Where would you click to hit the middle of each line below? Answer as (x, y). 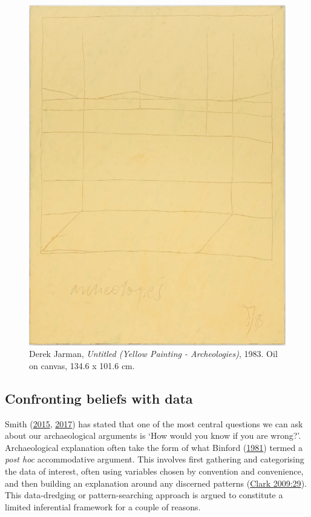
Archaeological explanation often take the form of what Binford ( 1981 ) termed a (154, 447)
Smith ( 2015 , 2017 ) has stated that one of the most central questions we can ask (154, 423)
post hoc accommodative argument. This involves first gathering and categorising (155, 459)
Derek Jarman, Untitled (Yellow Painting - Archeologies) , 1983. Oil (153, 354)
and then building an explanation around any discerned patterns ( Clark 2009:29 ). (156, 483)
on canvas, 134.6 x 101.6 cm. (82, 365)
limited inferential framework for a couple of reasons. (103, 506)
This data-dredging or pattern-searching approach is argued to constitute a (144, 495)
